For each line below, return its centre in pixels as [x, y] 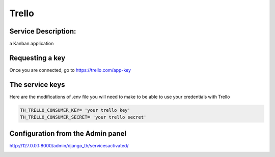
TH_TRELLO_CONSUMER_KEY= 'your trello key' [75, 110]
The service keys [37, 85]
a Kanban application [32, 44]
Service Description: [43, 31]
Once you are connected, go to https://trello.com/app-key [70, 70]
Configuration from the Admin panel [68, 133]
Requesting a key [37, 58]
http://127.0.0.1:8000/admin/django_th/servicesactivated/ [69, 145]
